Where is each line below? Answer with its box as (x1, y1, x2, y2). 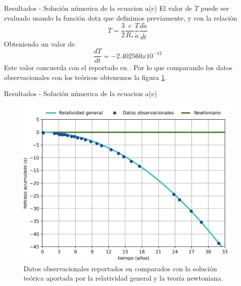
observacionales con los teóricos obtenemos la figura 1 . (4, 72, 167, 82)
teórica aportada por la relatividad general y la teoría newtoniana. (24, 273, 223, 283)
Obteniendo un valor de (4, 38, 75, 49)
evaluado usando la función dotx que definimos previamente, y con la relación (4, 12, 238, 23)
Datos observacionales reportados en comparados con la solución (24, 263, 217, 273)
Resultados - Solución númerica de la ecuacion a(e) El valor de (4, 3, 192, 13)
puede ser (200, 3, 229, 13)
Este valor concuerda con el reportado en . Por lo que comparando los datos (4, 62, 233, 73)
